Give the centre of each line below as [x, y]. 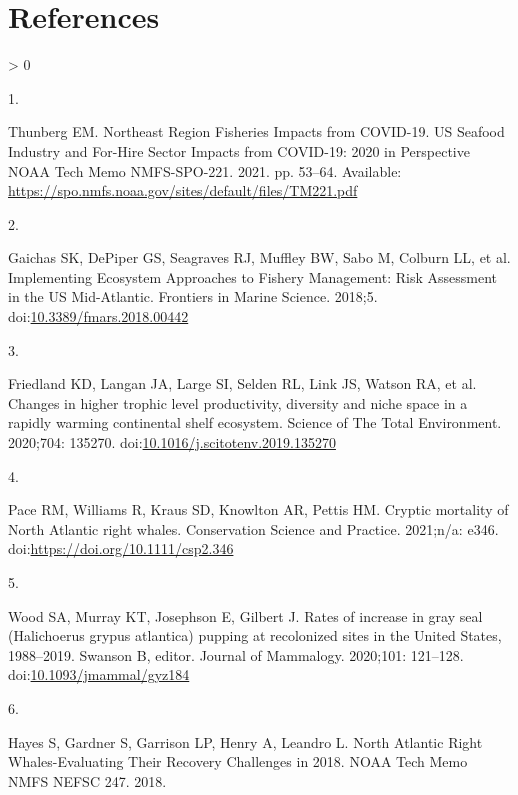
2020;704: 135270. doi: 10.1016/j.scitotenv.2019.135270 [172, 442]
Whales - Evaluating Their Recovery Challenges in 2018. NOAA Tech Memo [238, 761]
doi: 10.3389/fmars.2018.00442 [98, 316]
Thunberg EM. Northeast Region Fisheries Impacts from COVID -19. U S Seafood [256, 131]
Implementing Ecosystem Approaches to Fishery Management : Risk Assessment [253, 276]
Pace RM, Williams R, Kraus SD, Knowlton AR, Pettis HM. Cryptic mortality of [258, 509]
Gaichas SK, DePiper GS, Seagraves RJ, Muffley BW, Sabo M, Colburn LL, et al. [259, 257]
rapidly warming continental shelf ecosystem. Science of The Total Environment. [255, 422]
